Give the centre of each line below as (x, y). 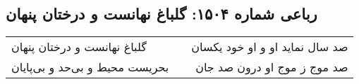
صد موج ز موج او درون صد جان (272, 67)
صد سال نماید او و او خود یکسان (270, 47)
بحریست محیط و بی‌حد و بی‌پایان (90, 67)
